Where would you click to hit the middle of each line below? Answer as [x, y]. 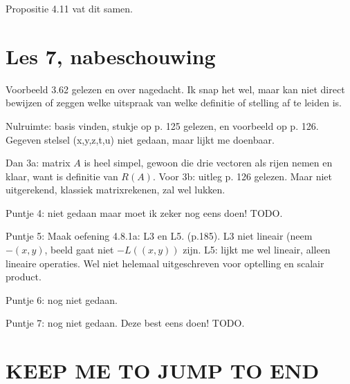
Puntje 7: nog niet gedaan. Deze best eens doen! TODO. [125, 323]
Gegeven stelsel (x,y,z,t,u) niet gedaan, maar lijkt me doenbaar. [140, 139]
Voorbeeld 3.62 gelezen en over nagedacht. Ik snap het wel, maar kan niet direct [175, 89]
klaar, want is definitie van [62, 176]
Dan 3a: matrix [38, 163]
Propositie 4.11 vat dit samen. [69, 8]
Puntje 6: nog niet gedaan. [62, 299]
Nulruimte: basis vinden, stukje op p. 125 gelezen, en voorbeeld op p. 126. [162, 125]
